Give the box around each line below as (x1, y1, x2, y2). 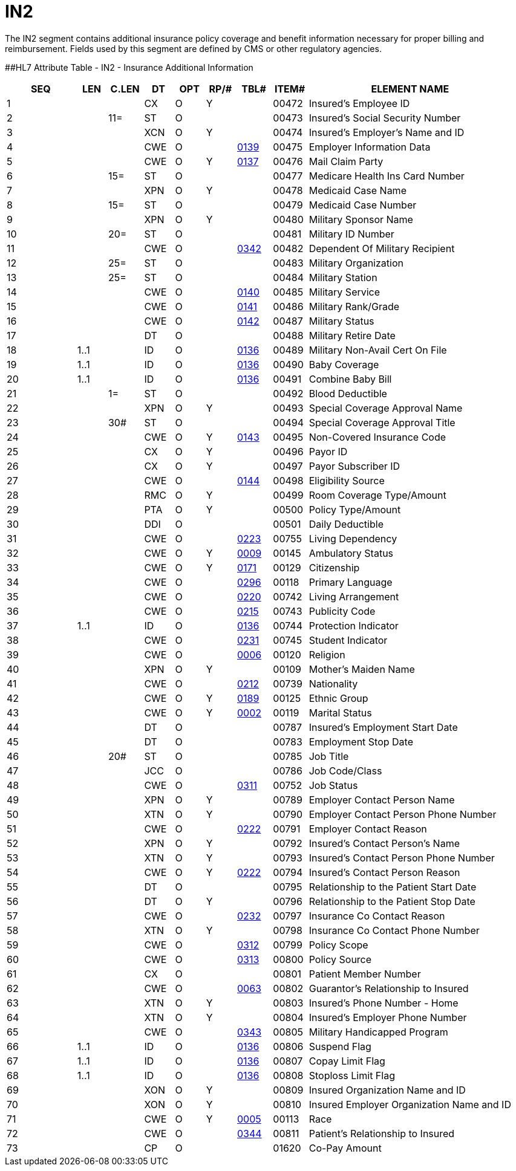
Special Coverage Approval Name (309, 401, 463, 414)
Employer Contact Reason (309, 822, 427, 835)
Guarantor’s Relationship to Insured (309, 982, 469, 994)
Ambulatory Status (309, 547, 394, 559)
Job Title (309, 750, 349, 762)
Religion (309, 648, 345, 661)
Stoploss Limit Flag (309, 1069, 395, 1082)
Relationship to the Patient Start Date (309, 880, 477, 893)
